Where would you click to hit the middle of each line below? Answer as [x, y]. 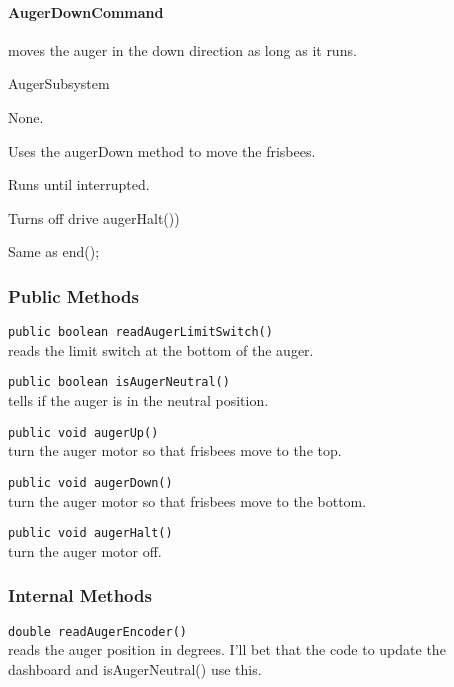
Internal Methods [80, 595]
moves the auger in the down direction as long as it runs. [182, 49]
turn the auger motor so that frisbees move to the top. [175, 450]
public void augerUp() [83, 432]
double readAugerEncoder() [97, 631]
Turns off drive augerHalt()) [94, 217]
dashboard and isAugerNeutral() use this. [135, 668]
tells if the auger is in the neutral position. [138, 400]
